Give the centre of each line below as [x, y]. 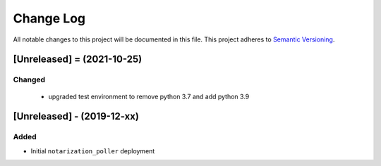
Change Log [49, 18]
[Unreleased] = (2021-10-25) [78, 59]
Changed [29, 79]
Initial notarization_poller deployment [93, 151]
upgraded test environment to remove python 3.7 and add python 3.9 [149, 96]
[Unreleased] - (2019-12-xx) [76, 116]
